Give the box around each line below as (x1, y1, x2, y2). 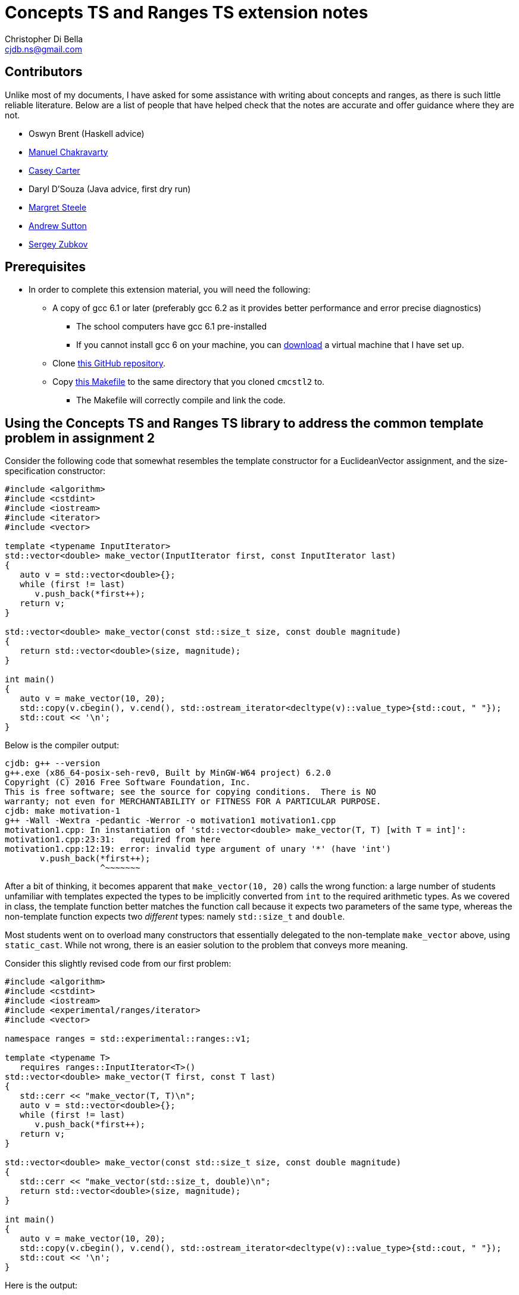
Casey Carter (29, 165, 80, 175)
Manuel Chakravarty (29, 146, 108, 157)
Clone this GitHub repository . (52, 358, 166, 369)
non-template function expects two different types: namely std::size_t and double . (5, 911, 345, 922)
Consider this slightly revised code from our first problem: (5, 958, 232, 969)
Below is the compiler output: (5, 740, 120, 751)
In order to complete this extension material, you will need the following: (29, 284, 311, 295)
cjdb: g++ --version (5, 758, 101, 769)
